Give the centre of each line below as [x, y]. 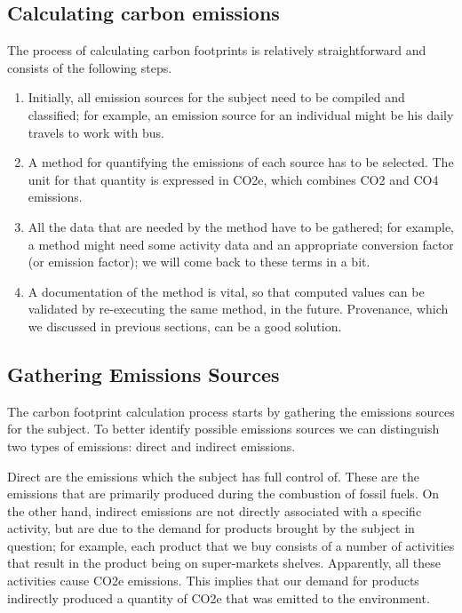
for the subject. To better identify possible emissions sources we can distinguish [223, 429]
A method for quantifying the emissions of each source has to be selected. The [241, 162]
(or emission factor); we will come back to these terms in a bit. [199, 262]
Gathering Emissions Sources [143, 374]
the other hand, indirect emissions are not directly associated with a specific [215, 510]
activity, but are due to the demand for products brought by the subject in [211, 528]
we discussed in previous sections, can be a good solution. [185, 326]
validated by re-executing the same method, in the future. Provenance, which [238, 309]
